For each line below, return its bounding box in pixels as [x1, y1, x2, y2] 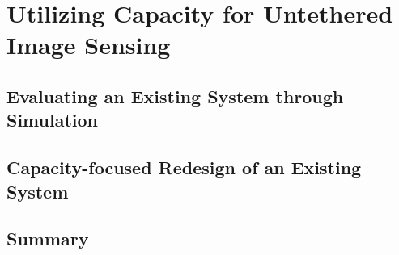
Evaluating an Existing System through [6, 83, 344, 108]
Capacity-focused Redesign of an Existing [6, 155, 362, 180]
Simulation [6, 107, 99, 132]
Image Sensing [6, 28, 171, 61]
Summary [6, 226, 89, 251]
